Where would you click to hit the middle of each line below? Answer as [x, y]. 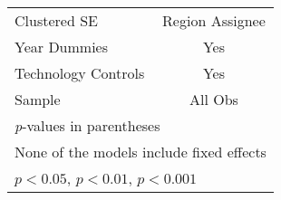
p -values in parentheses [87, 125]
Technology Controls [80, 73]
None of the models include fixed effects [140, 152]
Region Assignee [214, 20]
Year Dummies [62, 47]
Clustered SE [56, 20]
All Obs [214, 99]
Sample [38, 99]
